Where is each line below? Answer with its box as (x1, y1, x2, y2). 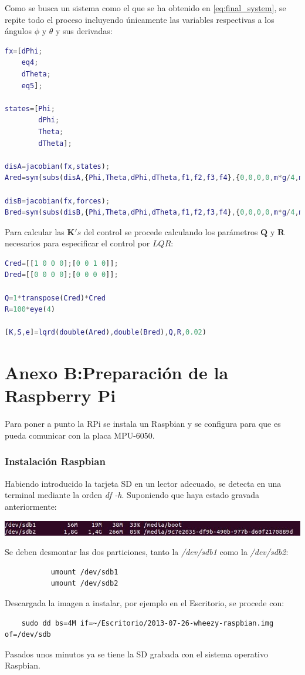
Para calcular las (5, 225, 65, 238)
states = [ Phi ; (5, 104, 55, 113)
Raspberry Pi (5, 383, 116, 407)
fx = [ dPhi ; (5, 46, 43, 55)
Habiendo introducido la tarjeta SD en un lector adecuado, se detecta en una (5, 477, 282, 489)
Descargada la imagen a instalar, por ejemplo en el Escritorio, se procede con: (5, 596, 284, 609)
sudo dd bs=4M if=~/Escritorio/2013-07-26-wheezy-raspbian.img (21, 619, 274, 627)
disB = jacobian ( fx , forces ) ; (5, 196, 110, 205)
